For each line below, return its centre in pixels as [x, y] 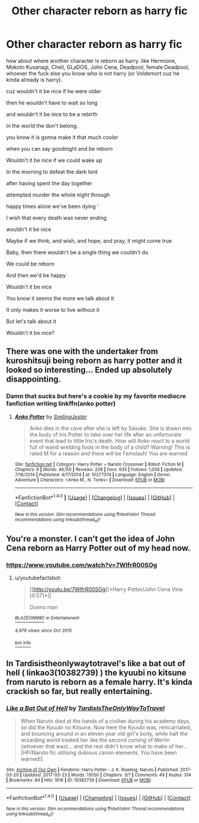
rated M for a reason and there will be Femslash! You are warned [108, 453]
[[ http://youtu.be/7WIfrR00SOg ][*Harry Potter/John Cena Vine [106, 590]
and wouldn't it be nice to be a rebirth [52, 114]
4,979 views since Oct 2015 [43, 631]
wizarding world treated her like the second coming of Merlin [95, 740]
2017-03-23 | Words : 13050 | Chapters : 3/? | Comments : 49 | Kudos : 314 [117, 775]
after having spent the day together [49, 183]
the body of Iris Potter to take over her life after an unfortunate [105, 434]
